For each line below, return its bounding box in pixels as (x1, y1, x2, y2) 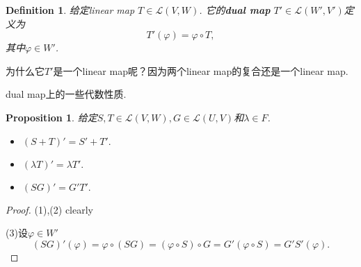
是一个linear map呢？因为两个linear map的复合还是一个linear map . (53, 63, 348, 78)
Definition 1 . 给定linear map (6, 3, 135, 17)
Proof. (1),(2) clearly (6, 202, 93, 216)
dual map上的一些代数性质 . (6, 87, 127, 101)
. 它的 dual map (199, 3, 271, 17)
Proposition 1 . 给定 (6, 110, 97, 124)
